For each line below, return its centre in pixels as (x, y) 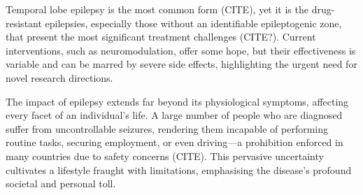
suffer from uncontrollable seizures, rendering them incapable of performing (167, 128)
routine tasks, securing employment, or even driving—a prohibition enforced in (175, 142)
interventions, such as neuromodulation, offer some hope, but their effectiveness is (181, 50)
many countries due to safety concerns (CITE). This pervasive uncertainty (165, 156)
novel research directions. (59, 77)
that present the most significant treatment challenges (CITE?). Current (161, 37)
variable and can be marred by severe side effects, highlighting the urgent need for (181, 64)
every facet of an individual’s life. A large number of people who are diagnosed (174, 115)
